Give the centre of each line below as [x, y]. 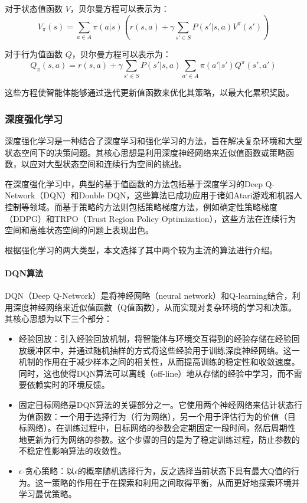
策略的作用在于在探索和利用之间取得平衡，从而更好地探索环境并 [176, 482]
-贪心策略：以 [48, 470]
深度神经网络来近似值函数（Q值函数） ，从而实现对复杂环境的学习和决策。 [154, 307]
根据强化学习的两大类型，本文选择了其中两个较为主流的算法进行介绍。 [141, 249]
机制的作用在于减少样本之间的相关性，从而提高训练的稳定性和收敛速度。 [159, 362]
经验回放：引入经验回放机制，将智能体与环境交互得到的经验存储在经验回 [159, 338]
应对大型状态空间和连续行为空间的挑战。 [108, 164]
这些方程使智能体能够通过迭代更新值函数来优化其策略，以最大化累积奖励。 [149, 92]
